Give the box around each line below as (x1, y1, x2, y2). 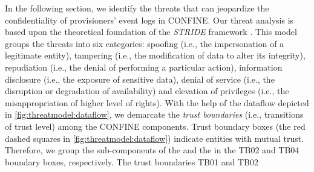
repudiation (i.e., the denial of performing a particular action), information (5, 60, 283, 73)
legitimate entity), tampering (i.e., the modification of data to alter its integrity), (5, 49, 306, 62)
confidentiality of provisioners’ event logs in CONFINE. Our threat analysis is (5, 13, 294, 26)
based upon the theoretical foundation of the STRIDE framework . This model (5, 25, 297, 38)
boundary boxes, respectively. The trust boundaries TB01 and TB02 (5, 155, 258, 168)
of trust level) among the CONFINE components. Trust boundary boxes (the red (5, 119, 306, 132)
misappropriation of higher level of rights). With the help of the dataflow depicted (5, 96, 309, 109)
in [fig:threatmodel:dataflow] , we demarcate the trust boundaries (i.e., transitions (5, 108, 304, 121)
